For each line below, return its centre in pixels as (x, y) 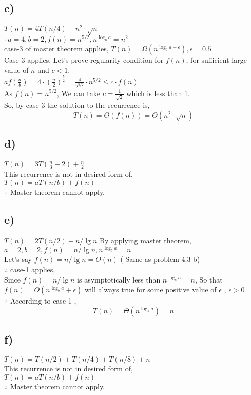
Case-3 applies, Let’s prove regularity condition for (84, 60)
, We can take (79, 93)
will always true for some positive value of (151, 289)
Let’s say (18, 259)
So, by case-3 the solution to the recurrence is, (77, 105)
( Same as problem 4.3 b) (160, 259)
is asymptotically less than (119, 279)
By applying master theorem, (146, 241)
